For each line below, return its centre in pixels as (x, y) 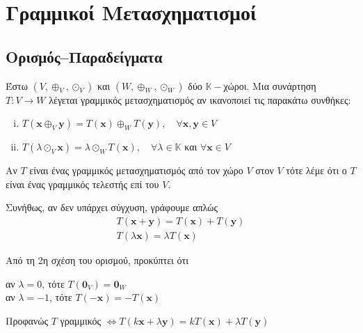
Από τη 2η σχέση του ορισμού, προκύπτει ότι (97, 260)
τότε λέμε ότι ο (316, 170)
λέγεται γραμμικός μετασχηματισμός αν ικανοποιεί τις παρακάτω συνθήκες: (200, 99)
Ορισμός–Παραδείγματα (84, 56)
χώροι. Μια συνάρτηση (270, 85)
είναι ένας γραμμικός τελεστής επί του (82, 184)
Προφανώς (27, 320)
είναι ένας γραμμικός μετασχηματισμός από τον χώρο (136, 170)
